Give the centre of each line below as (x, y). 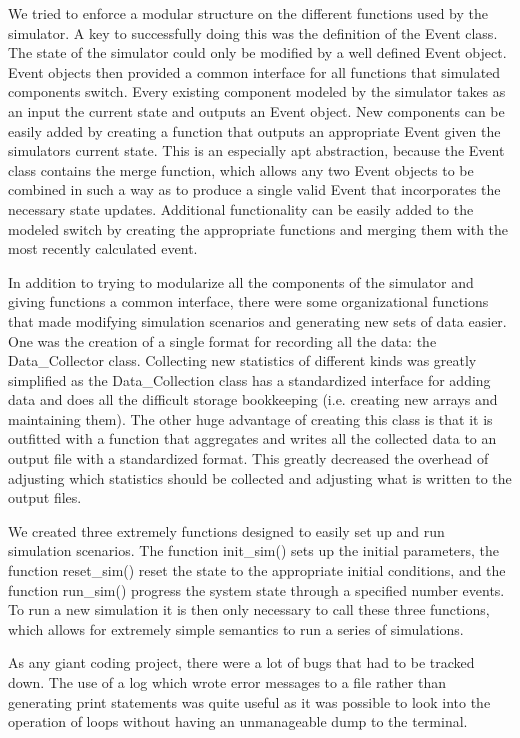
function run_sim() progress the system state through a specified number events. (256, 589)
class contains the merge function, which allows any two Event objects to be (241, 169)
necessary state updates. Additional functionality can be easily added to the (241, 208)
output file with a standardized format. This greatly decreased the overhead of (248, 458)
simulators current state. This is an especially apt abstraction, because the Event (256, 150)
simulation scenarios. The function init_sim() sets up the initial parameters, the (254, 550)
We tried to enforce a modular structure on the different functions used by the (248, 13)
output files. (45, 497)
